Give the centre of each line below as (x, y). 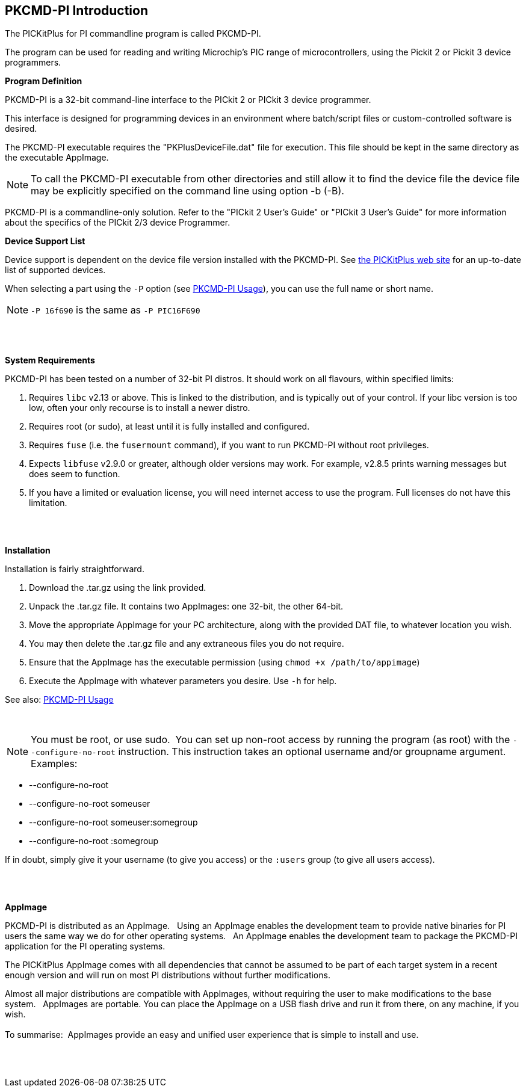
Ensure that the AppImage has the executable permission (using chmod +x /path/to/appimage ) (224, 662)
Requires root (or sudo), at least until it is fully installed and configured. (169, 427)
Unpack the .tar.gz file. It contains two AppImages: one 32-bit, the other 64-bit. (186, 606)
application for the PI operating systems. (85, 946)
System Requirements (50, 360)
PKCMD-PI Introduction (77, 11)
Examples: (54, 764)
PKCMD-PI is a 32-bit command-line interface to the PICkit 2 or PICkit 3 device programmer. (188, 100)
